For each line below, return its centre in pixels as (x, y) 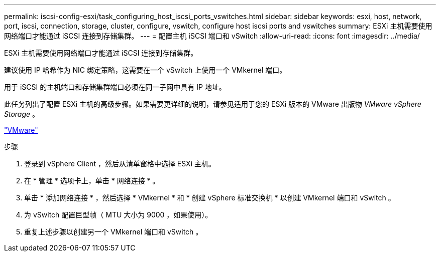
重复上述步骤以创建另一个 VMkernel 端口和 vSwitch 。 (114, 232)
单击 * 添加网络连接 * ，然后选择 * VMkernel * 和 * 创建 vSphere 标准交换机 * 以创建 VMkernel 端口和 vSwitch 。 (210, 198)
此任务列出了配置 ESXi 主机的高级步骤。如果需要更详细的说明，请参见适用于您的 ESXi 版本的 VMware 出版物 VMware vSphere (213, 104)
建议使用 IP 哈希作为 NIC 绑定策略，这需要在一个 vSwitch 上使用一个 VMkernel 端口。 (145, 70)
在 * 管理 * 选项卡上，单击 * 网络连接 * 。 (92, 181)
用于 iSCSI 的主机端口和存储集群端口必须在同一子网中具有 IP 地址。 (115, 87)
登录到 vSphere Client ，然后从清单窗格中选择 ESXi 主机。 (120, 164)
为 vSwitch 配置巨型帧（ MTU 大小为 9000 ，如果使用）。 (118, 215)
